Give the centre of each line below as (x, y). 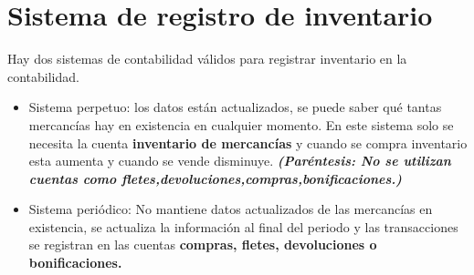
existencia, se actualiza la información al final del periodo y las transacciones (243, 226)
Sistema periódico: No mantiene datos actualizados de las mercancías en (231, 209)
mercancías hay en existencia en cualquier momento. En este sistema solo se (241, 124)
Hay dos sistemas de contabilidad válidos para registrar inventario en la (207, 59)
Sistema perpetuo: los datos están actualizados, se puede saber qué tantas (235, 107)
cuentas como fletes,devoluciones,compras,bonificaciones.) (215, 178)
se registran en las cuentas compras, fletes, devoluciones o (203, 244)
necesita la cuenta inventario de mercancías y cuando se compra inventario (248, 143)
